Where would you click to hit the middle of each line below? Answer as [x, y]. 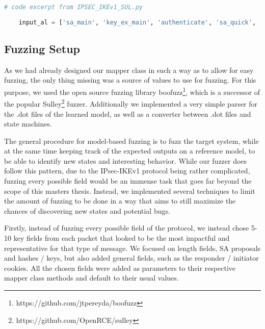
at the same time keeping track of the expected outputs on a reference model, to [130, 151]
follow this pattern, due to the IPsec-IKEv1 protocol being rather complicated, [127, 171]
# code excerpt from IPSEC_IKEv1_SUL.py [74, 7]
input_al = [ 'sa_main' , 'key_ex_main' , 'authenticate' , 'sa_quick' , [137, 22]
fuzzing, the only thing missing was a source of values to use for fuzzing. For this [130, 80]
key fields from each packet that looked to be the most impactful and [122, 238]
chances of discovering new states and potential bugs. [87, 210]
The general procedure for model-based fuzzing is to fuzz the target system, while [131, 141]
